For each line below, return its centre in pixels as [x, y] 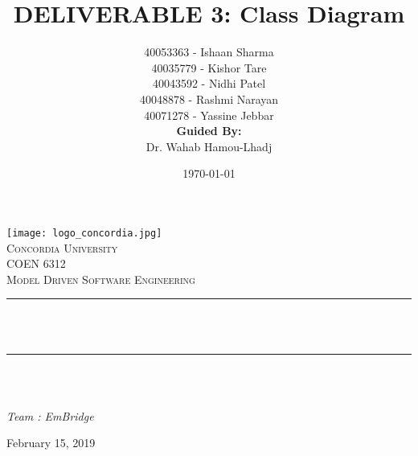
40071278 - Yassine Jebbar [209, 115]
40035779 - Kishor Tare [209, 67]
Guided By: [209, 131]
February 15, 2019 [51, 443]
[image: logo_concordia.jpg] [84, 233]
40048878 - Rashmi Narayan [209, 99]
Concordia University [62, 247]
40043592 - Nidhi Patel [209, 83]
